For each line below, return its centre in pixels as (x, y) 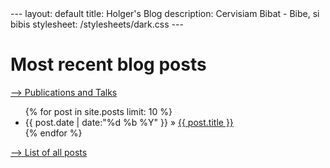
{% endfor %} (53, 133)
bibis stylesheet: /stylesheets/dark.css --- (97, 24)
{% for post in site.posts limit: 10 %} (98, 111)
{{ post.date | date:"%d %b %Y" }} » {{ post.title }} (129, 122)
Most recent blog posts (108, 64)
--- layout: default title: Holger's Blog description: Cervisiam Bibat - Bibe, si (165, 13)
